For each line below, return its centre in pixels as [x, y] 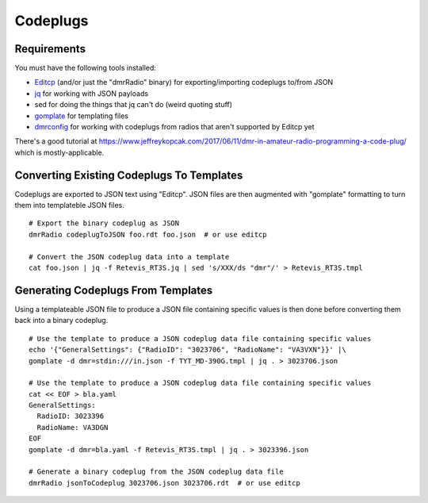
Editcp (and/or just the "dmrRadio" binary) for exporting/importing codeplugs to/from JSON [184, 83]
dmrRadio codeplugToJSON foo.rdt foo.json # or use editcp [148, 234]
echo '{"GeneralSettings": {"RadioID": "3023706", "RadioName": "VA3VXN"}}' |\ [187, 350]
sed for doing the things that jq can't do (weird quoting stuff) [134, 105]
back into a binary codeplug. [61, 321]
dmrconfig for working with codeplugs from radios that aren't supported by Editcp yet [174, 127]
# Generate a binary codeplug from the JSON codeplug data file [157, 472]
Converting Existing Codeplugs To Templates [129, 175]
